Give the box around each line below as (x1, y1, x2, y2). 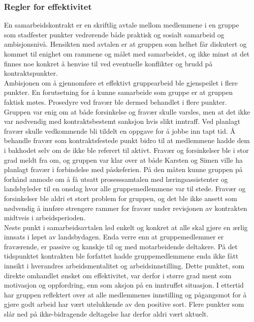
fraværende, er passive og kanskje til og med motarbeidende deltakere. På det (4, 241, 238, 251)
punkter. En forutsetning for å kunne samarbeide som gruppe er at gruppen (4, 87, 233, 97)
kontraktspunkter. (4, 68, 58, 78)
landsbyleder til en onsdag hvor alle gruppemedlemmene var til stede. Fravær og (4, 183, 246, 194)
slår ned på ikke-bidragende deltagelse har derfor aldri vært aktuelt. (4, 309, 209, 319)
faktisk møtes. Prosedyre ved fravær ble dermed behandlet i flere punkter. (4, 96, 227, 107)
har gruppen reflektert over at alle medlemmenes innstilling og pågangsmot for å (4, 289, 247, 299)
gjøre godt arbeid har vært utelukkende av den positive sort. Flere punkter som (4, 299, 244, 309)
